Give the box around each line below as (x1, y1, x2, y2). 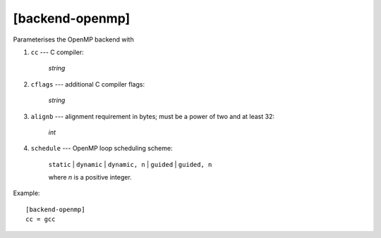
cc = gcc (25, 215, 56, 223)
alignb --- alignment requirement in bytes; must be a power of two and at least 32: (30, 112, 275, 120)
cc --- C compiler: (30, 48, 84, 56)
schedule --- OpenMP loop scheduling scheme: (30, 144, 173, 153)
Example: (13, 189, 40, 197)
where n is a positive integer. (48, 173, 132, 182)
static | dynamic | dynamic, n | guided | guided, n (48, 160, 212, 168)
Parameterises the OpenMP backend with (13, 35, 134, 44)
